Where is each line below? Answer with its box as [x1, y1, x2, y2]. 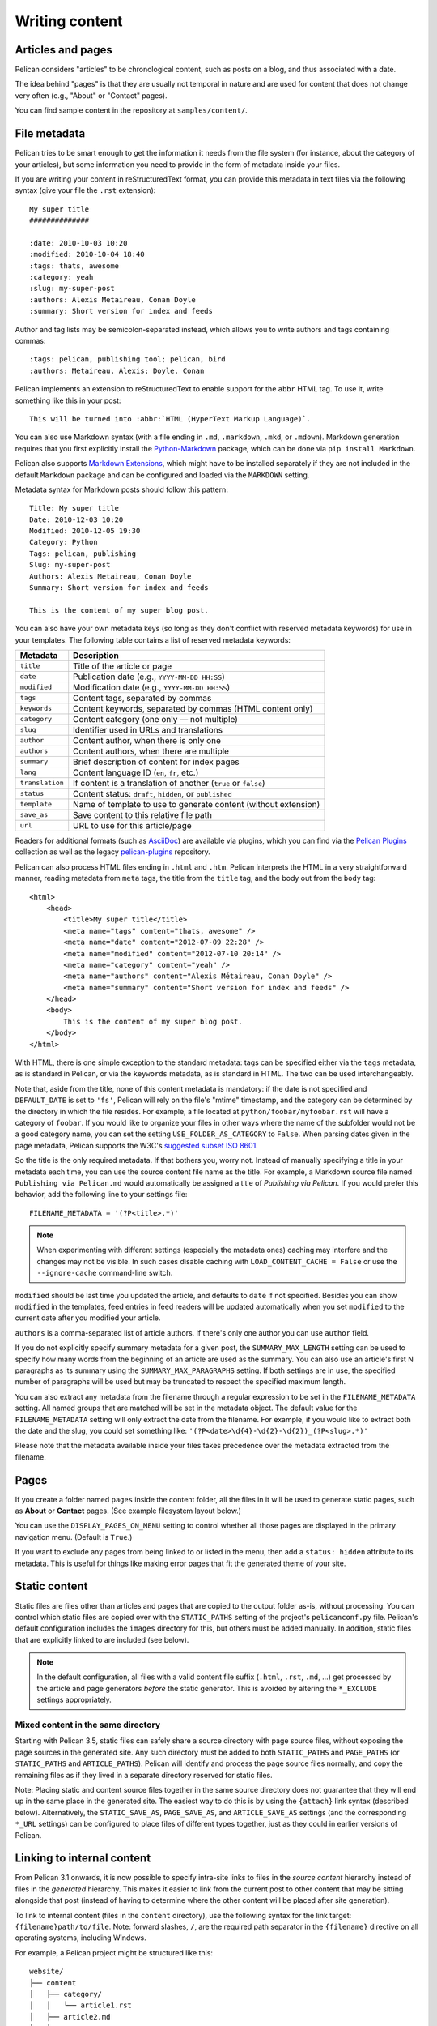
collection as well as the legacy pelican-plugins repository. [15, 847, 210, 857]
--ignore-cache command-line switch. [36, 1268, 173, 1278]
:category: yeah [29, 272, 94, 282]
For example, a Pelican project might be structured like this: [15, 1947, 214, 1957]
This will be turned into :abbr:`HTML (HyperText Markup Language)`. [29, 414, 312, 423]
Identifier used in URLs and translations [73, 724, 223, 735]
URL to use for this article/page [73, 819, 192, 831]
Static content [15, 1579, 88, 1593]
